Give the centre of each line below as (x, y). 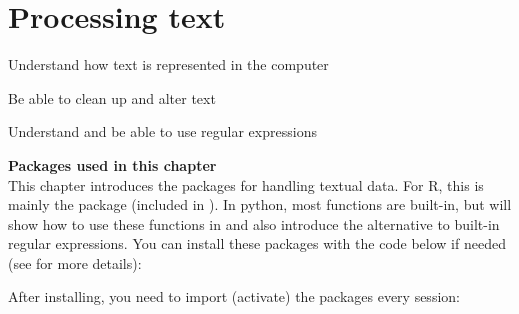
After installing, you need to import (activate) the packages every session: (234, 296)
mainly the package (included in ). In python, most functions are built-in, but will (260, 204)
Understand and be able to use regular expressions (162, 131)
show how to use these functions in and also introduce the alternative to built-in (254, 223)
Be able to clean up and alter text (112, 97)
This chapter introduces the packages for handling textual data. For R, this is (246, 184)
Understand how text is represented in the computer (168, 64)
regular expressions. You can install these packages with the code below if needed (257, 243)
